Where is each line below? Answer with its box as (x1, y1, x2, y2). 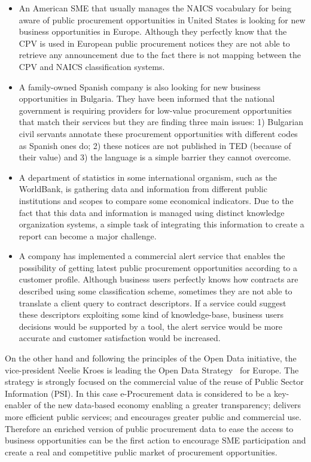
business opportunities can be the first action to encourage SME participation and (5, 434, 306, 446)
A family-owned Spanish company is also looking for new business (19, 80, 261, 93)
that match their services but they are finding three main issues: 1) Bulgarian (19, 115, 304, 128)
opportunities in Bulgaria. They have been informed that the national (19, 92, 275, 105)
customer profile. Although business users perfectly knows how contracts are (19, 273, 298, 285)
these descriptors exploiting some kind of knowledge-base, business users (19, 308, 284, 321)
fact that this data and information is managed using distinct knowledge (19, 206, 285, 218)
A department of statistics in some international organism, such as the (19, 171, 277, 183)
